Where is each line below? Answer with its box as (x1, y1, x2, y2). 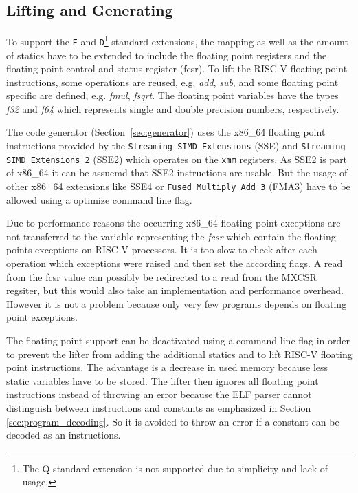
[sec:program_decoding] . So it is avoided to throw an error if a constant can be (6, 414, 339, 428)
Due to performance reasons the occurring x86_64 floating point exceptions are (6, 216, 341, 230)
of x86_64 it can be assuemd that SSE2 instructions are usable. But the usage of (6, 165, 348, 180)
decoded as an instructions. (6, 428, 121, 442)
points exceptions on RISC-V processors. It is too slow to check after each (6, 242, 317, 257)
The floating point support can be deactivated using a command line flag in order (6, 333, 350, 347)
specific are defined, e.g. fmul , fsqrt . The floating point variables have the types (6, 88, 339, 103)
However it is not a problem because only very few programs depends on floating (6, 296, 347, 311)
